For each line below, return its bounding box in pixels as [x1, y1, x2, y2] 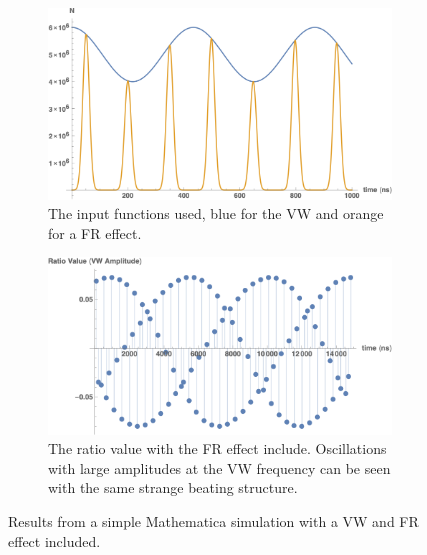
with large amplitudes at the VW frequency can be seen [48, 457, 391, 478]
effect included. [8, 530, 101, 551]
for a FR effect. [48, 222, 142, 243]
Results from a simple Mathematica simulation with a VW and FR [8, 510, 419, 531]
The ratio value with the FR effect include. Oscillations [48, 438, 387, 459]
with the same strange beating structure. [48, 477, 298, 498]
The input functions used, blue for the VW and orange [48, 203, 384, 224]
